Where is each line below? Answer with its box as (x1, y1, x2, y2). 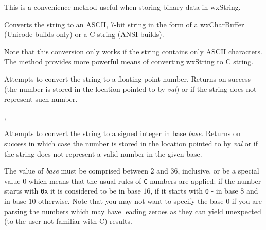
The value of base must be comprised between (4, 165, 148, 176)
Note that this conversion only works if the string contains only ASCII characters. (4, 46, 262, 56)
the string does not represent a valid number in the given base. (4, 148, 202, 159)
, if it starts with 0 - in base (150, 185, 238, 196)
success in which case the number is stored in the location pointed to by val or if (4, 138, 258, 148)
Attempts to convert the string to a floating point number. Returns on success (4, 73, 251, 84)
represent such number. (4, 93, 78, 104)
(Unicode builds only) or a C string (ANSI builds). (4, 29, 164, 40)
